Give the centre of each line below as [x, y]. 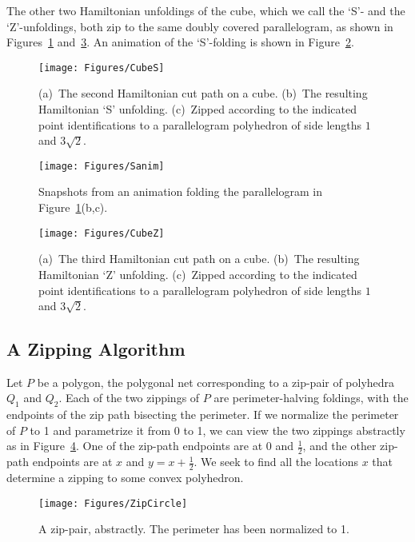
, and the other [339, 446]
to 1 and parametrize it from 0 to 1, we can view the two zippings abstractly [217, 430]
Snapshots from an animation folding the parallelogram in [180, 191]
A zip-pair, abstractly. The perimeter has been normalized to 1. [194, 529]
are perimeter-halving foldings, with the [311, 398]
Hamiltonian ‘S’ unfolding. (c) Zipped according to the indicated [198, 109]
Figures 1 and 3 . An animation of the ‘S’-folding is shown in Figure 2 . [180, 42]
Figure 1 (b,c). [73, 207]
